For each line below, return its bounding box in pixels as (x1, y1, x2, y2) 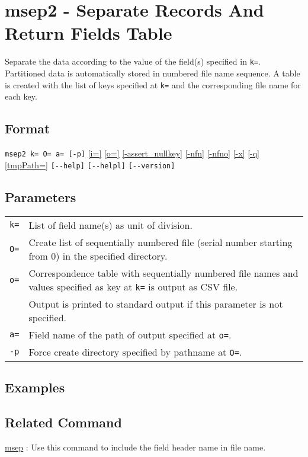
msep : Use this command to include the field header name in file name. (5, 440, 266, 453)
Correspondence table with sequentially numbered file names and (28, 266, 299, 280)
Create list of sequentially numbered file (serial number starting (28, 235, 293, 249)
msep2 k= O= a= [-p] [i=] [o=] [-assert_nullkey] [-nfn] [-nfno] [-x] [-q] (5, 147, 260, 159)
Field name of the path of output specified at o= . (28, 327, 232, 341)
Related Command (5, 413, 122, 431)
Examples (5, 378, 65, 396)
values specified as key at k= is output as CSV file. (28, 279, 238, 293)
